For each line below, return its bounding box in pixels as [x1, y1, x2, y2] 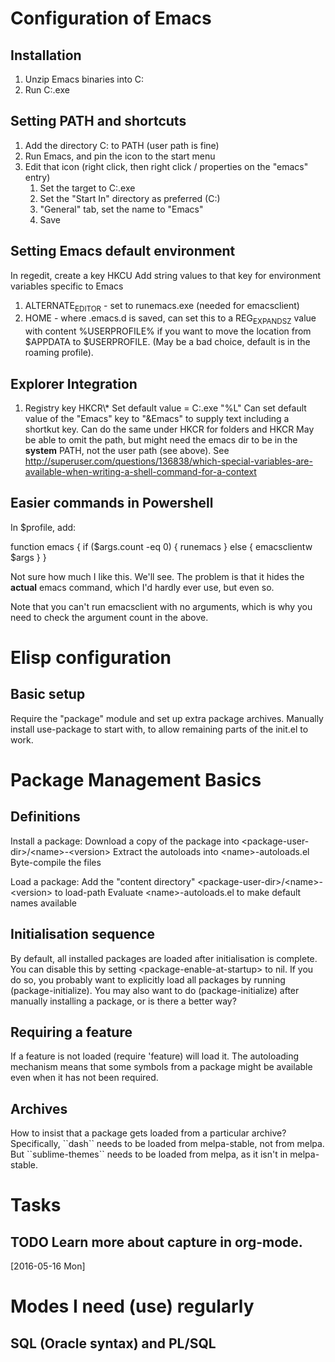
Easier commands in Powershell [10, 495, 214, 512]
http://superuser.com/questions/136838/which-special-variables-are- [24, 455, 313, 467]
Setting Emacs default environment [10, 243, 236, 260]
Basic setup [10, 686, 86, 703]
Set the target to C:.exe [39, 182, 136, 194]
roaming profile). [24, 347, 94, 359]
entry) [24, 171, 51, 183]
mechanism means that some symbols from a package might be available [10, 1061, 313, 1073]
